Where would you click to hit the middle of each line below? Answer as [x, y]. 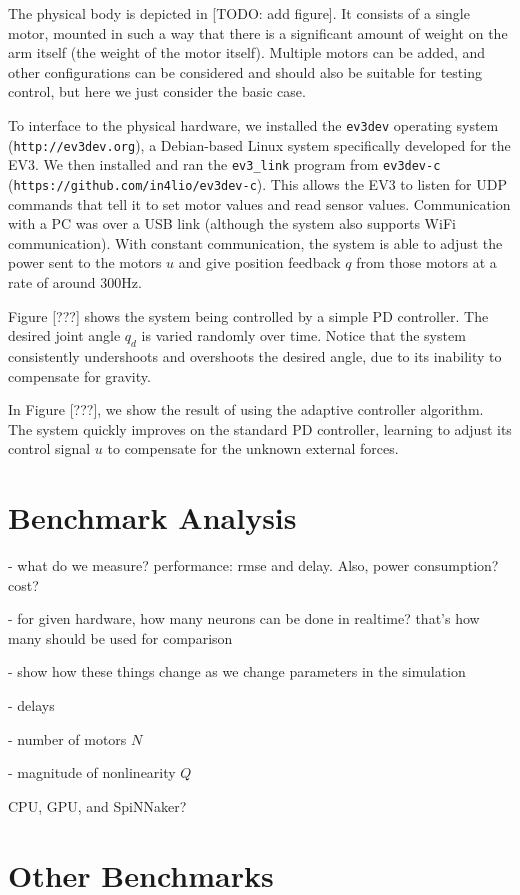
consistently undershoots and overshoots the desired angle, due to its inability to [255, 355]
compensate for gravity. [79, 375]
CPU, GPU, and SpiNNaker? [97, 805]
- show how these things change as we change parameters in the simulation [237, 671]
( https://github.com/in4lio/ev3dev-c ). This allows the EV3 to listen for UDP [257, 183]
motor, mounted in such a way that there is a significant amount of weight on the [258, 32]
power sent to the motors [85, 262]
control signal [49, 448]
